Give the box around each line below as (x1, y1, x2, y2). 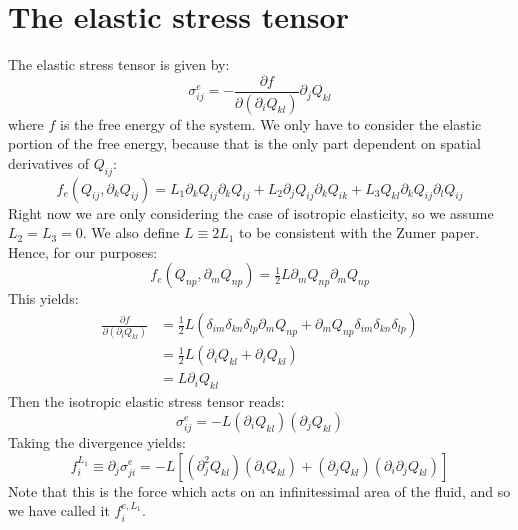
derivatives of (8, 152, 90, 173)
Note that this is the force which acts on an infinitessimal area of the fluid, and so (8, 480, 511, 501)
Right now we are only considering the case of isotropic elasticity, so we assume (8, 202, 494, 223)
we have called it (8, 500, 110, 521)
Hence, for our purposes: (8, 241, 158, 262)
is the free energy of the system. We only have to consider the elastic (60, 113, 482, 134)
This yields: (8, 288, 79, 309)
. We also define (82, 222, 180, 243)
